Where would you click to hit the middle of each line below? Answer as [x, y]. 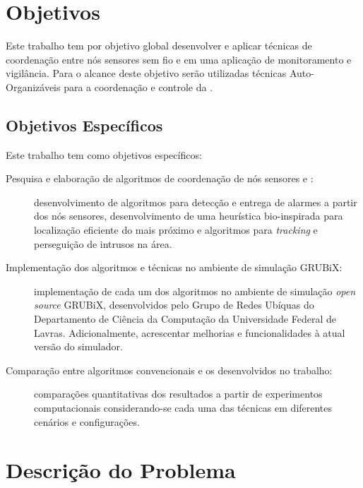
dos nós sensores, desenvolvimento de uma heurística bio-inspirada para [189, 216]
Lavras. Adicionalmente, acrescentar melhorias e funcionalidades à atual [190, 332]
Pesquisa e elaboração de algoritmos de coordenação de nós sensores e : [160, 178]
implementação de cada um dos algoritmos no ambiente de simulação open [195, 291]
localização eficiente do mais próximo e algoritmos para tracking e [176, 230]
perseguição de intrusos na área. [103, 243]
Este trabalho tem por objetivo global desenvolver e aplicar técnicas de [159, 46]
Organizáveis [33, 87]
